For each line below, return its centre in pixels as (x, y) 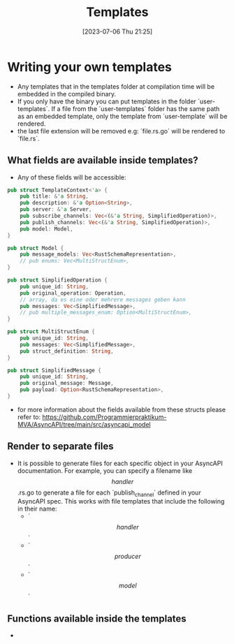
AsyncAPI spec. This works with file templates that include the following (121, 502)
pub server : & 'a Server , (56, 210)
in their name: (37, 509)
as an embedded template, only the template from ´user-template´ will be (122, 116)
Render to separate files (60, 447)
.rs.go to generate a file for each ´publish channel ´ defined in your (109, 493)
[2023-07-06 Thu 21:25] (117, 31)
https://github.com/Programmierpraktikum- (104, 417)
